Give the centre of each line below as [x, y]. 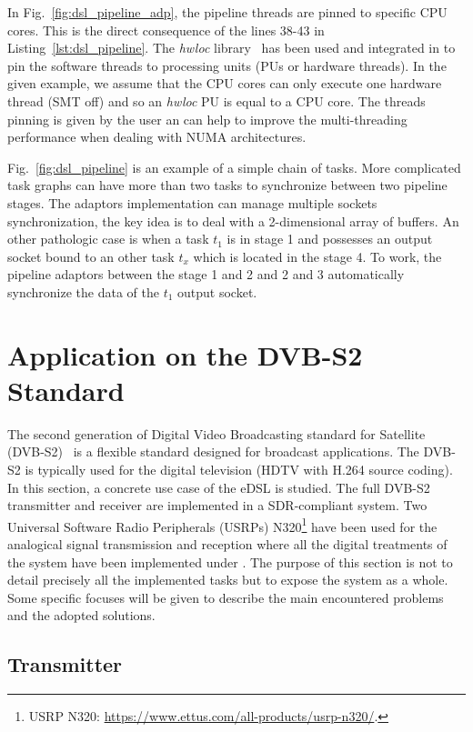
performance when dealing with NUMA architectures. [157, 137]
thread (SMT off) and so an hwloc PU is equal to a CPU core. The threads [216, 100]
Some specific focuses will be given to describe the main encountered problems [226, 597]
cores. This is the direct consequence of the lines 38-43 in [166, 30]
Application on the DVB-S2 [185, 354]
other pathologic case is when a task [108, 239]
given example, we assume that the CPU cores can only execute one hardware [225, 83]
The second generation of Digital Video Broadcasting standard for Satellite [216, 433]
